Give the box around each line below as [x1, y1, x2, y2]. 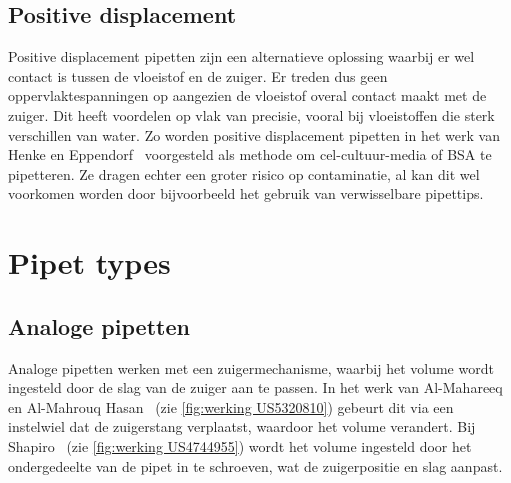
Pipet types [8, 242, 171, 283]
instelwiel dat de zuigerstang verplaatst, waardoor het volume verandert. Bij [8, 416, 476, 437]
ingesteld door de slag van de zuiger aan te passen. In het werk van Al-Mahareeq [8, 377, 503, 398]
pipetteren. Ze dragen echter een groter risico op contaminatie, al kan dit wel [8, 163, 480, 184]
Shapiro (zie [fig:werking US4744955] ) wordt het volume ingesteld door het [8, 435, 472, 456]
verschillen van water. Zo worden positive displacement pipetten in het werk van [8, 124, 500, 145]
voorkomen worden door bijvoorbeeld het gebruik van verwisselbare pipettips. [8, 183, 484, 204]
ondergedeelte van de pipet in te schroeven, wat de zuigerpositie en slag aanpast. [8, 455, 503, 476]
